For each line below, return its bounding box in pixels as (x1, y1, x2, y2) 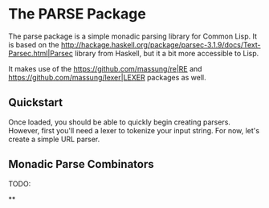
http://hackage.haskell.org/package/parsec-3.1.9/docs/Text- (60, 39, 261, 49)
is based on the (8, 39, 59, 49)
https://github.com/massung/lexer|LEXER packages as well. (8, 72, 206, 82)
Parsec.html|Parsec (8, 48, 74, 58)
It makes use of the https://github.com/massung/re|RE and (8, 63, 202, 73)
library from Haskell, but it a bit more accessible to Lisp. (75, 48, 259, 58)
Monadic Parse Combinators (8, 157, 154, 171)
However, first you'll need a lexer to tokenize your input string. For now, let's (8, 125, 259, 135)
